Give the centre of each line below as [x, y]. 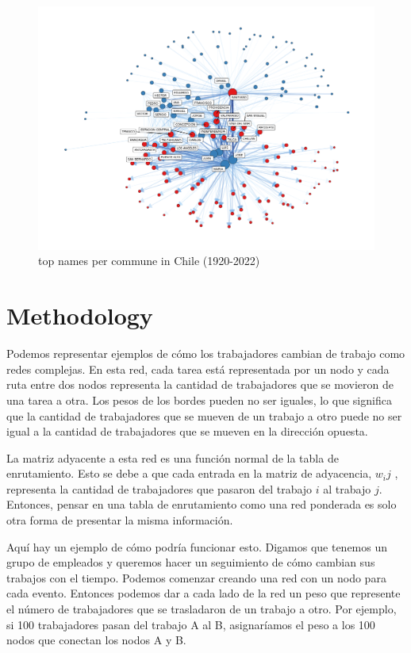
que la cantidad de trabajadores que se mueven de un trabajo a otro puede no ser [204, 415]
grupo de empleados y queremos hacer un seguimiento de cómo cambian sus [191, 562]
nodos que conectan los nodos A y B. [96, 640]
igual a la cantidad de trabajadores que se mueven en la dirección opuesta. [187, 431]
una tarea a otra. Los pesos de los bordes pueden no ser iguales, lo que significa [199, 399]
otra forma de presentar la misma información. [120, 520]
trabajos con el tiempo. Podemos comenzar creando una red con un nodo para [196, 577]
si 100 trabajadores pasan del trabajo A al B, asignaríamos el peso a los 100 [191, 624]
